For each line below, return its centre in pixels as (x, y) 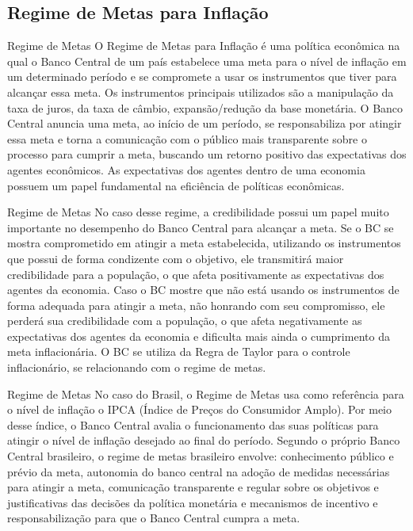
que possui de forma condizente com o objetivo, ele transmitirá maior (176, 258)
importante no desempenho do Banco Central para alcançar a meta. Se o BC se (201, 227)
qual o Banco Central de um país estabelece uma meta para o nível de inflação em (207, 61)
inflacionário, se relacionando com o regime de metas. (137, 367)
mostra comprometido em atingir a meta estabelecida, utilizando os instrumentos (204, 243)
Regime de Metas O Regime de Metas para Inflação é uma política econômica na (204, 46)
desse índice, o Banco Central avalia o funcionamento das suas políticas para (193, 424)
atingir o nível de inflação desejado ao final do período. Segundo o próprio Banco (204, 440)
